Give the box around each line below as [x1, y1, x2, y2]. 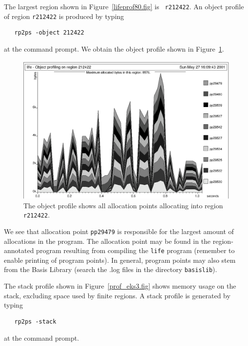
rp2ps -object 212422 [14, 29, 84, 36]
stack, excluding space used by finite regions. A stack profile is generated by [4, 290, 230, 300]
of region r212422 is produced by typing [4, 11, 124, 21]
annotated [4, 245, 34, 255]
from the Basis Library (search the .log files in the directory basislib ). [4, 264, 217, 274]
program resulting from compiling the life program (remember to [36, 245, 235, 255]
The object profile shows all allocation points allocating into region [23, 200, 223, 210]
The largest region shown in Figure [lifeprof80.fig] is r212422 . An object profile [4, 1, 244, 11]
